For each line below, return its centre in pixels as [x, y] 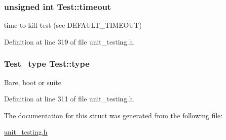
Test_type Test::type [47, 64]
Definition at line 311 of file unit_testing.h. [70, 99]
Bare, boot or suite [33, 82]
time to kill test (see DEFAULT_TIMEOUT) [73, 25]
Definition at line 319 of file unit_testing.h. [70, 41]
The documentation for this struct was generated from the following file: [113, 115]
